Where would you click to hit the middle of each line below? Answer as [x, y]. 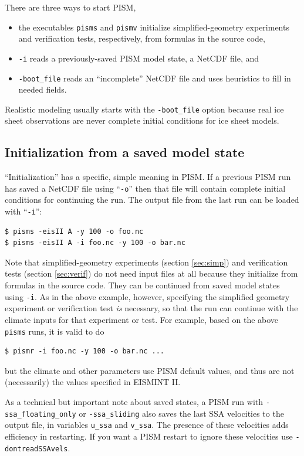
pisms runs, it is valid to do [55, 331]
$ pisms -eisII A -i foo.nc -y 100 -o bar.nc [95, 243]
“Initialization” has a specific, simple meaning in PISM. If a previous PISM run [148, 177]
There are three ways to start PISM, [70, 7]
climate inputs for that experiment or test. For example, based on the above [142, 319]
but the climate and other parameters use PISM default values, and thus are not [150, 370]
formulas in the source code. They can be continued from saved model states [142, 285]
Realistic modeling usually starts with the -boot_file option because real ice [144, 109]
